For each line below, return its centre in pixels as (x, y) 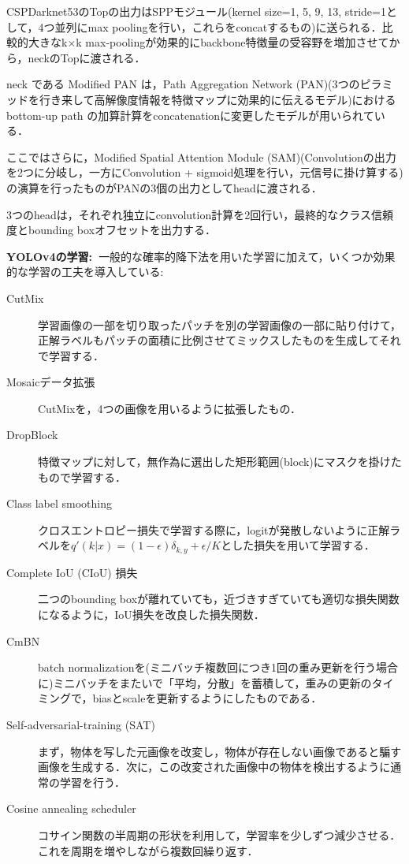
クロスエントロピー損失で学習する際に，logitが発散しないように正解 (214, 529)
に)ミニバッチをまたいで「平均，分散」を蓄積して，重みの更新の (205, 682)
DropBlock (32, 435)
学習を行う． (92, 782)
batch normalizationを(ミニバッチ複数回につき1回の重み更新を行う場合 (218, 667)
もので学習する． (82, 477)
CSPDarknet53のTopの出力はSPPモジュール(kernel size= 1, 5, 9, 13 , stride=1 (196, 11)
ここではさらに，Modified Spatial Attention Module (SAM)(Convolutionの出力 (201, 156)
